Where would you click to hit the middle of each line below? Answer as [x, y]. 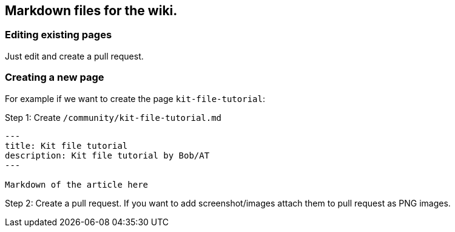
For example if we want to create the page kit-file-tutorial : [135, 98]
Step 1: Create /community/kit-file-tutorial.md [113, 117]
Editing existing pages [59, 35]
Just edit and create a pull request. [74, 56]
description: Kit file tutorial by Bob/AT [107, 155]
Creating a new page [55, 77]
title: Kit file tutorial [66, 145]
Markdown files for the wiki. [91, 11]
